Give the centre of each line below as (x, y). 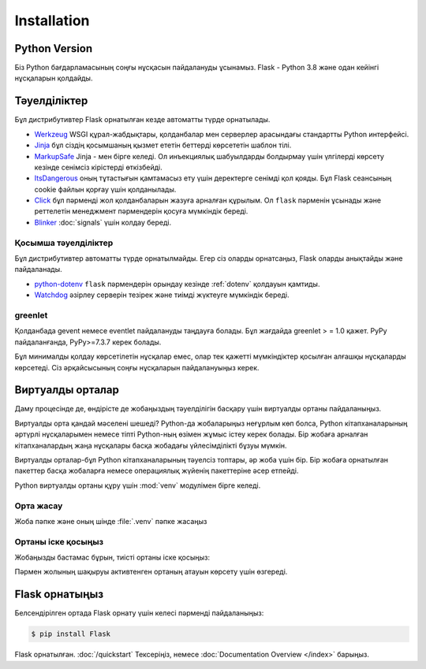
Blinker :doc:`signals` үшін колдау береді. (103, 222)
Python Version (54, 48)
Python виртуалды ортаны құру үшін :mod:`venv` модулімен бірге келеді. (138, 485)
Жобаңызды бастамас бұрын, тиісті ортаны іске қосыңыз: (112, 557)
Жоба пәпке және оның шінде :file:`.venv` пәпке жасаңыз (111, 521)
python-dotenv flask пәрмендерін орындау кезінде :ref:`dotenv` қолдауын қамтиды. (177, 284)
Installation (52, 20)
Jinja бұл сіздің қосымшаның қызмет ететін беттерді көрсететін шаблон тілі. (163, 145)
